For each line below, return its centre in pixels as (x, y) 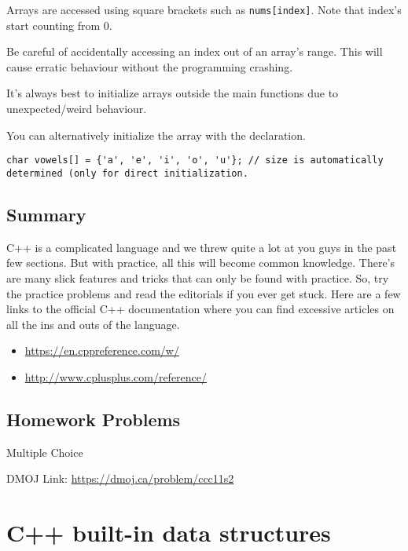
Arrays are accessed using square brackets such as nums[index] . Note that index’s (204, 9)
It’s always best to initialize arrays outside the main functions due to (173, 93)
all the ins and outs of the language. (93, 324)
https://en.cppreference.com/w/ (102, 350)
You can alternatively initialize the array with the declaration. (156, 135)
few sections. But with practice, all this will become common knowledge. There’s (201, 263)
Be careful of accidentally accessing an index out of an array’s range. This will (195, 51)
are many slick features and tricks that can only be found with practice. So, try (198, 277)
